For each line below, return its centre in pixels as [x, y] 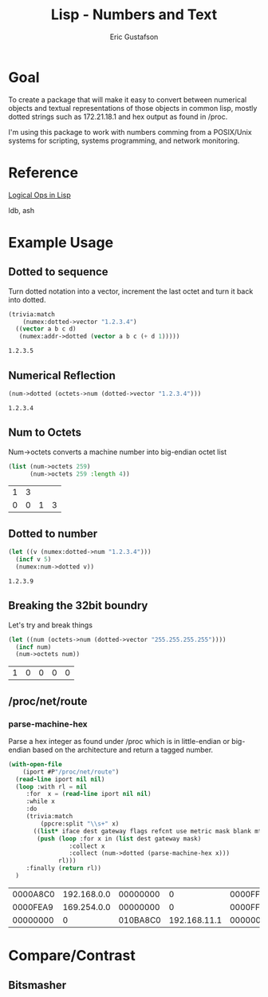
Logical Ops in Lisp [40, 195]
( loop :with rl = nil [51, 787]
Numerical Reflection [62, 376]
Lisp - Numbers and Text [134, 15]
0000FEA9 [33, 907]
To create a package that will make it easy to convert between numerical [128, 99]
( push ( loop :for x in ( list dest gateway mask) [119, 839]
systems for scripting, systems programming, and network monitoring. [124, 140]
